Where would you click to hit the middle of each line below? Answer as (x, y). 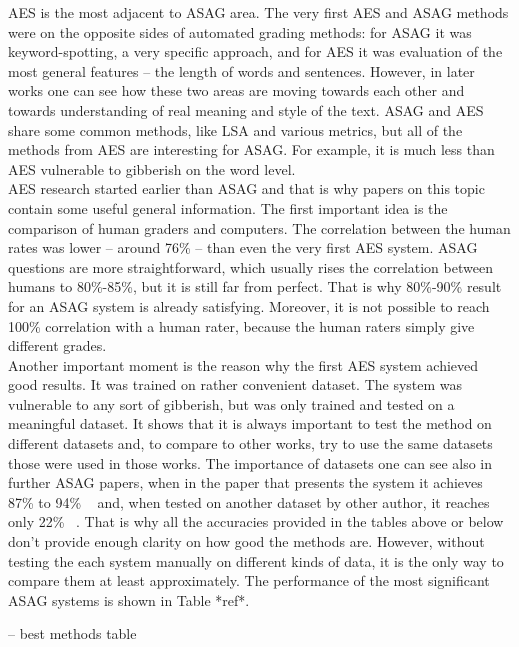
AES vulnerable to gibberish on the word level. (152, 168)
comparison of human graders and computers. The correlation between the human (259, 227)
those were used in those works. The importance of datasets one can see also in (250, 462)
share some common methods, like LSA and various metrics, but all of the (235, 129)
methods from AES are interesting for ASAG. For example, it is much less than (251, 149)
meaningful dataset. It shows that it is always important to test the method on (250, 423)
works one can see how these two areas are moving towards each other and (236, 90)
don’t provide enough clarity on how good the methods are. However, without (246, 541)
